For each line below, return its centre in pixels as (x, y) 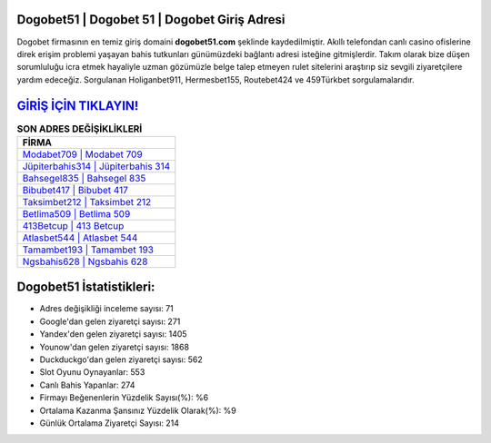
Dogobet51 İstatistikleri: (86, 287)
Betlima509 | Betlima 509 (76, 213)
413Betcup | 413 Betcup (73, 225)
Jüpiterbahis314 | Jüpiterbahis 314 (96, 166)
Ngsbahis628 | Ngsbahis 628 (85, 261)
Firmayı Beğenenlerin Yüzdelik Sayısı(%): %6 (124, 398)
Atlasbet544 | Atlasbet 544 (80, 238)
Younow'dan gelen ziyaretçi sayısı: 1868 (115, 347)
